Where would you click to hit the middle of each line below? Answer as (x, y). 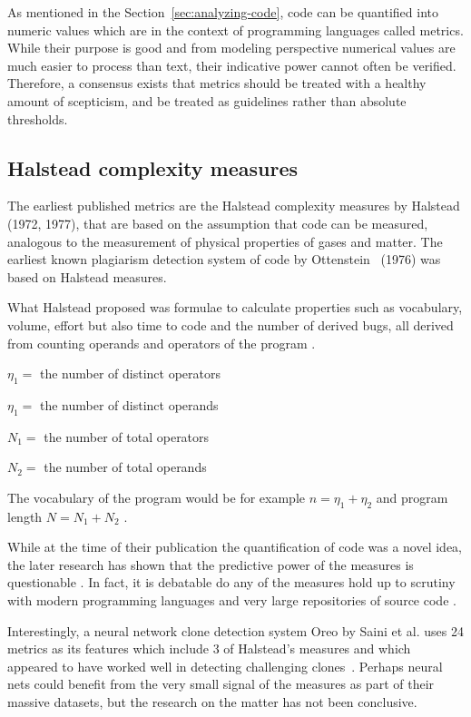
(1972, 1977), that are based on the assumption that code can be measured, (218, 223)
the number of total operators (127, 436)
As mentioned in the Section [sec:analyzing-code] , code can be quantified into (223, 12)
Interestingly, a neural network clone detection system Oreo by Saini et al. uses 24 (235, 630)
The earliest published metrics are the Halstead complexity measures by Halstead (234, 206)
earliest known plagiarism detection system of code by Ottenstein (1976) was (224, 259)
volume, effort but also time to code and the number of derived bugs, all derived (231, 324)
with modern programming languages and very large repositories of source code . (232, 600)
